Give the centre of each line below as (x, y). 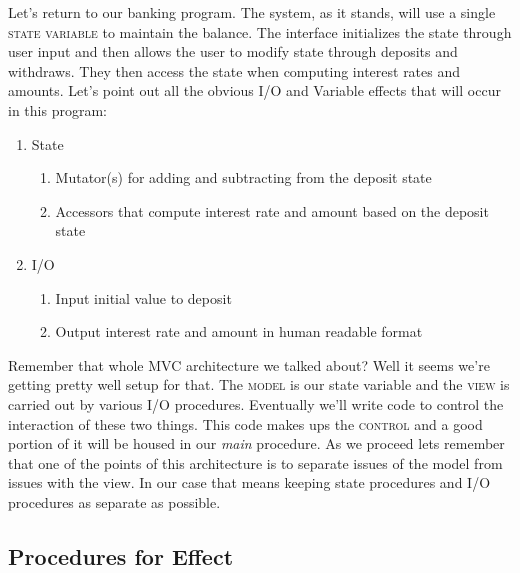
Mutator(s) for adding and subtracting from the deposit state (243, 177)
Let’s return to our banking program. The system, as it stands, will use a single (252, 12)
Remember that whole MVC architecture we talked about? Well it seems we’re (249, 364)
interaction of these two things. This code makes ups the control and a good (245, 423)
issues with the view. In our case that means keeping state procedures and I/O (249, 482)
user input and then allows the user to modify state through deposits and (233, 51)
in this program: (57, 109)
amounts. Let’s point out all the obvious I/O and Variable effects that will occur (254, 90)
